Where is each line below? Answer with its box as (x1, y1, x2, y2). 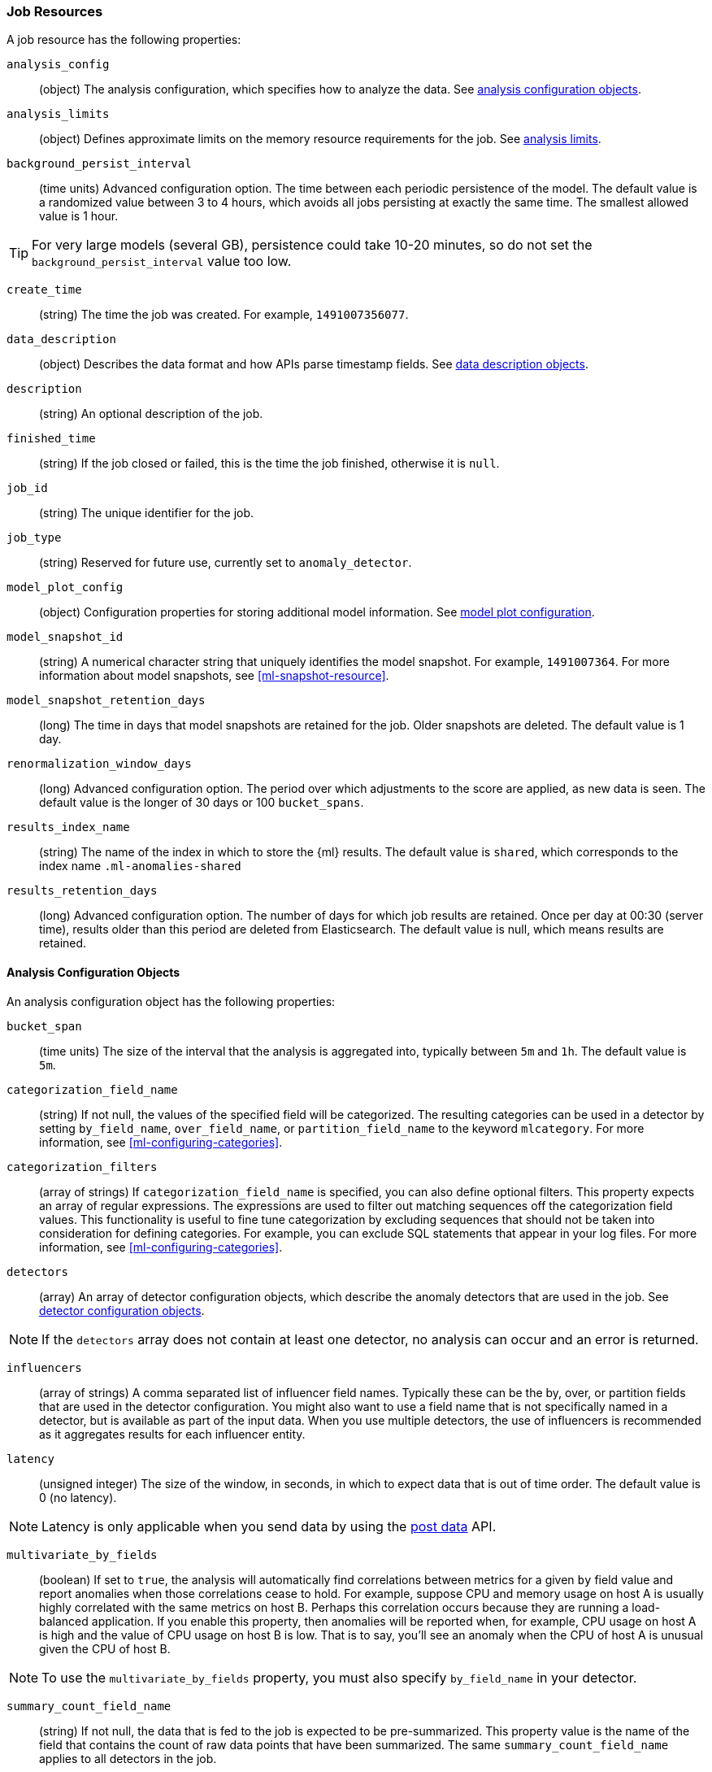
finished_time (7, 432, 96, 446)
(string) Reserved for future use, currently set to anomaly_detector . (39, 555, 412, 570)
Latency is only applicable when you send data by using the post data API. (41, 1517, 497, 1535)
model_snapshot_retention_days (7, 694, 206, 707)
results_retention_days (7, 884, 158, 898)
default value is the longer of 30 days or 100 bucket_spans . (39, 795, 364, 810)
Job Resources (7, 3, 103, 20)
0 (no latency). (39, 1490, 117, 1504)
